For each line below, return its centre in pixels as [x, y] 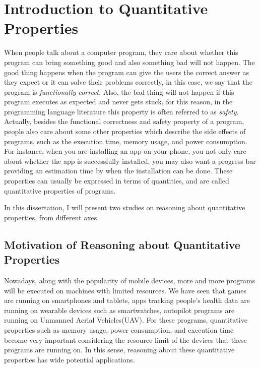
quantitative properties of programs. [60, 190]
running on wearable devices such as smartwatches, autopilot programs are [119, 310]
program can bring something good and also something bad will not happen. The [129, 62]
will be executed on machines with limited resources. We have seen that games [125, 290]
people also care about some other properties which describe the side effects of [125, 131]
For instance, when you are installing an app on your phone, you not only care [125, 151]
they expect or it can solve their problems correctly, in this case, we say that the [128, 82]
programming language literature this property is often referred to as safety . [121, 111]
